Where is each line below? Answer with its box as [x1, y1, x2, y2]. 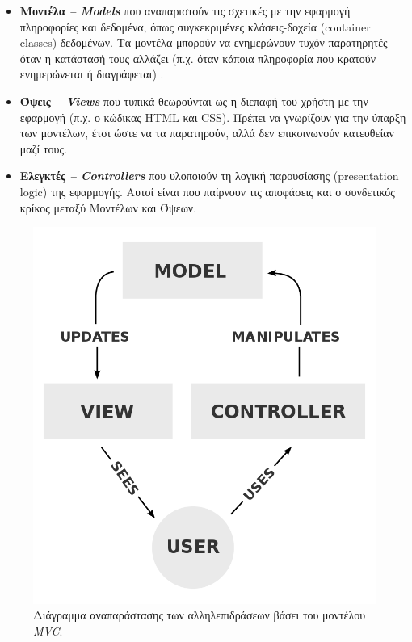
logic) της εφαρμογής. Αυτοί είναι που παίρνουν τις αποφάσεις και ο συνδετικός [19, 183, 395, 199]
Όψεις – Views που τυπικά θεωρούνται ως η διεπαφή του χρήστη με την [19, 92, 368, 109]
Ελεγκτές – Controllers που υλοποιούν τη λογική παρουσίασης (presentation [19, 167, 399, 184]
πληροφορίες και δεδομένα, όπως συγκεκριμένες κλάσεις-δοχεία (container [19, 18, 371, 35]
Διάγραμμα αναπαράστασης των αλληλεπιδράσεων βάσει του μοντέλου [33, 606, 366, 623]
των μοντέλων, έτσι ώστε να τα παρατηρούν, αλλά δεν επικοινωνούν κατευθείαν [19, 124, 394, 141]
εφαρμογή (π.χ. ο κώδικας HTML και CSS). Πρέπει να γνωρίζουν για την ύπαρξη [19, 108, 406, 125]
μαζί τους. [19, 140, 67, 157]
